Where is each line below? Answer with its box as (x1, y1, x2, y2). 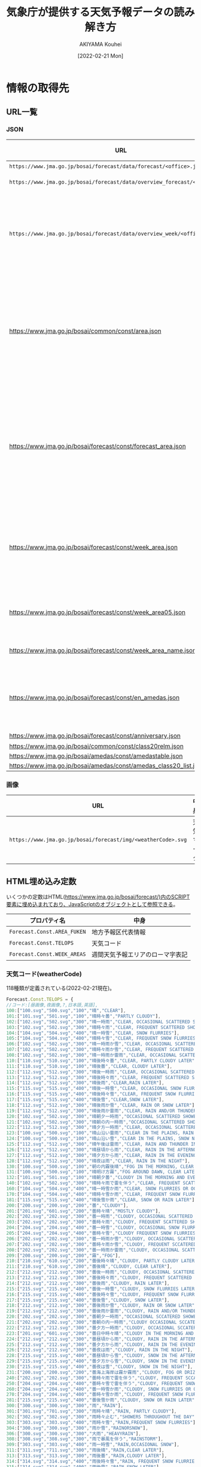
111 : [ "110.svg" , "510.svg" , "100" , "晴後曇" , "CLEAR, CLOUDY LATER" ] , (6, 1063, 172, 1069)
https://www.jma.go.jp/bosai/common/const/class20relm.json (9, 742, 184, 750)
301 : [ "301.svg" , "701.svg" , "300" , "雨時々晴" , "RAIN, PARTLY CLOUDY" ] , (6, 1408, 177, 1414)
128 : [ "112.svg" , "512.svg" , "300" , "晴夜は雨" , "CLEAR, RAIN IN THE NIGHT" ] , (6, 1158, 190, 1164)
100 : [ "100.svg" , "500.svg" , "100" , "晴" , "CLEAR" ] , (6, 1008, 126, 1014)
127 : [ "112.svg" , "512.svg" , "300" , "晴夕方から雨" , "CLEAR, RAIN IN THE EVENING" (6, 1152, 199, 1158)
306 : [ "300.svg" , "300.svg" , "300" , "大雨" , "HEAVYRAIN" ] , (6, 1430, 142, 1436)
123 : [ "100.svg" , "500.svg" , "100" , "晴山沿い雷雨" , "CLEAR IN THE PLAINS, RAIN (6, 1130, 194, 1136)
